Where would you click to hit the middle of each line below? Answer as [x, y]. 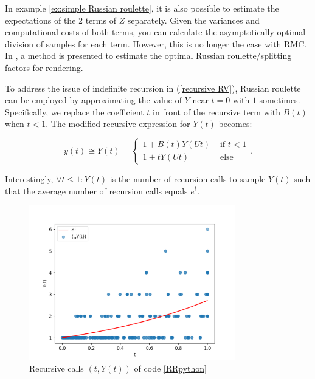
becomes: [235, 124]
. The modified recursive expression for [118, 124]
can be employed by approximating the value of [93, 100]
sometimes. [280, 100]
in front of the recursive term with [216, 111]
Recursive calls [57, 368]
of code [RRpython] [171, 368]
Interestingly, [29, 178]
